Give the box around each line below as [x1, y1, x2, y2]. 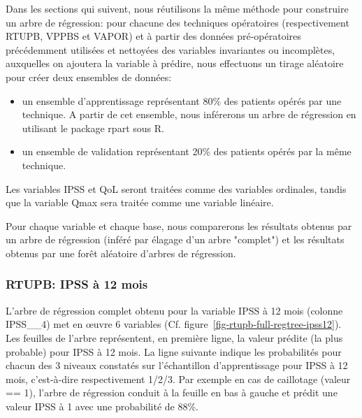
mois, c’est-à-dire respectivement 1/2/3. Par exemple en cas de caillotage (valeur [6, 371, 351, 386]
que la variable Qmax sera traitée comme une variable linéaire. [6, 195, 274, 210]
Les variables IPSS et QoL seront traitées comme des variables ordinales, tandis [6, 181, 347, 196]
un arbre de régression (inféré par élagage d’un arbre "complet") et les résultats [6, 232, 345, 247]
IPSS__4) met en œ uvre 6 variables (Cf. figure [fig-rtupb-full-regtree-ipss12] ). [6, 317, 342, 331]
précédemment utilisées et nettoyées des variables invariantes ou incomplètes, [6, 42, 335, 57]
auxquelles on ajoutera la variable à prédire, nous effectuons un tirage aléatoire [6, 56, 344, 71]
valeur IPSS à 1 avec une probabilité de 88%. [6, 398, 198, 413]
